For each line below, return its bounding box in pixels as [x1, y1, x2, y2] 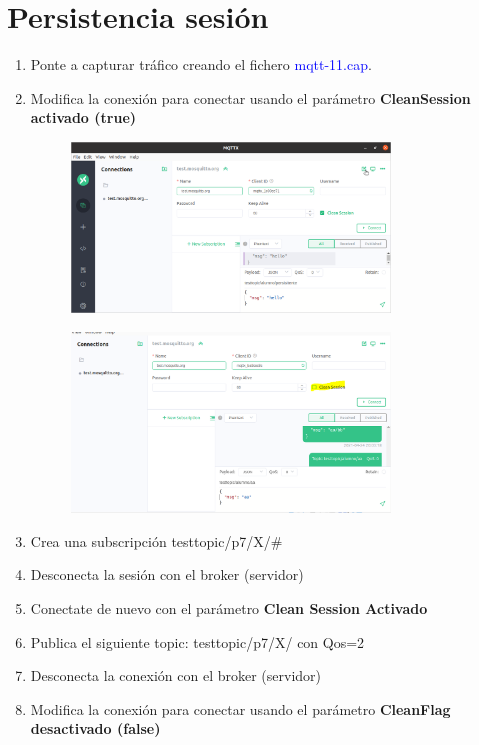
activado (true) [30, 107, 137, 128]
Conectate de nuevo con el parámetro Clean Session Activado [30, 597, 428, 618]
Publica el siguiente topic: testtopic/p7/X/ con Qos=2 [30, 631, 365, 652]
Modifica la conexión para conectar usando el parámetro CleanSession [30, 87, 471, 108]
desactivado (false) [30, 718, 161, 739]
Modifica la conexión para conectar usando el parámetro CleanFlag [30, 698, 451, 719]
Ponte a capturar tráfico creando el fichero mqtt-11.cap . [30, 54, 372, 75]
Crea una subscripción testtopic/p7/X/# [30, 530, 283, 551]
